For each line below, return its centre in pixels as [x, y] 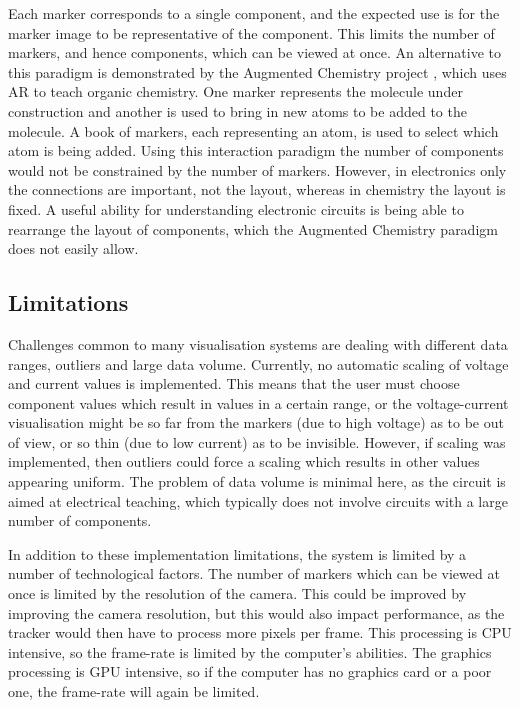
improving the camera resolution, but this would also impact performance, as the [256, 612]
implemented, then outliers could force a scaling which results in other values [244, 461]
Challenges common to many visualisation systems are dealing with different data [258, 343]
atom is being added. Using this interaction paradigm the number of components [256, 150]
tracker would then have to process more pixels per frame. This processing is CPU [260, 632]
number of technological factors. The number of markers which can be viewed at [254, 573]
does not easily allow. [73, 248]
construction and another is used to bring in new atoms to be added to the [237, 110]
